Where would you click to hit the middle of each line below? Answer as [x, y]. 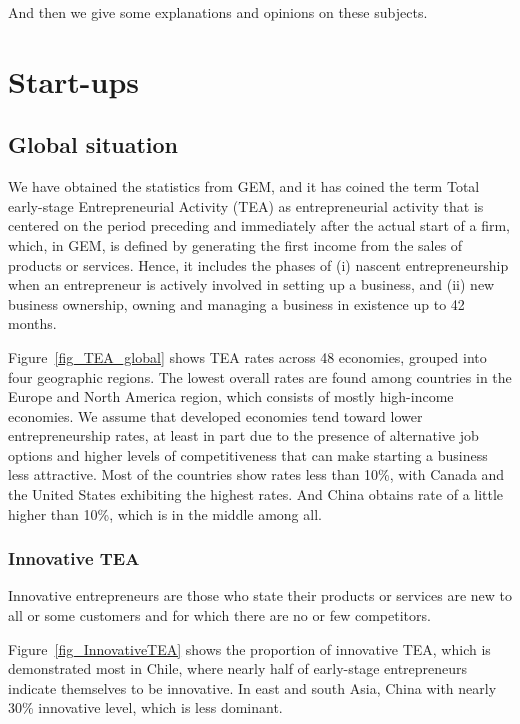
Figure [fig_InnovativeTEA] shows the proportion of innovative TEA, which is [249, 648]
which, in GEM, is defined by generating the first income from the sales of [235, 244]
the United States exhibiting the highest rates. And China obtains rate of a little [256, 494]
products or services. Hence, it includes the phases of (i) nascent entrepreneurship [258, 264]
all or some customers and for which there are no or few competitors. [219, 615]
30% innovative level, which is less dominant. [145, 707]
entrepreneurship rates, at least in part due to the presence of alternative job [243, 435]
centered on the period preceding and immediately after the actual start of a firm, [259, 225]
